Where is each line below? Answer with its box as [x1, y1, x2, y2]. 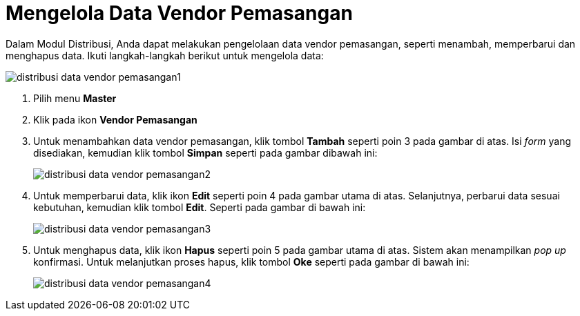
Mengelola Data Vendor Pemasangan [6, 1, 353, 25]
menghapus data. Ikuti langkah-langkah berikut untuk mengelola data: [6, 49, 324, 61]
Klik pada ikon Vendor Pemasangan [33, 113, 197, 126]
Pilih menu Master [33, 92, 117, 104]
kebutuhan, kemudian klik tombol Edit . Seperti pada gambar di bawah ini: [33, 201, 366, 213]
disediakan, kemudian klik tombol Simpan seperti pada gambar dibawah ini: [33, 146, 378, 159]
